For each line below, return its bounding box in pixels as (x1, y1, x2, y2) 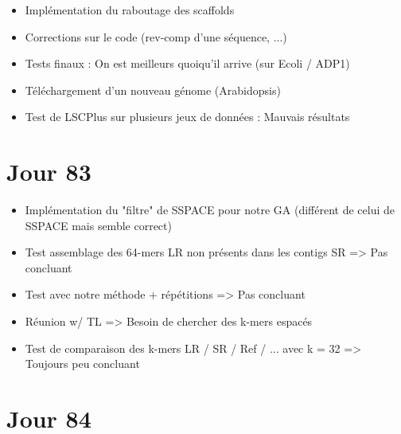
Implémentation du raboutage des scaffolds (25, 2, 235, 18)
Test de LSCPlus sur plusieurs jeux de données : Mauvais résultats (25, 108, 350, 125)
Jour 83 (6, 155, 91, 188)
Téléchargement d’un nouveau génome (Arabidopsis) (25, 81, 281, 98)
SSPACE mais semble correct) (25, 217, 172, 233)
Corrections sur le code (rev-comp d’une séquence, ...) (25, 28, 287, 45)
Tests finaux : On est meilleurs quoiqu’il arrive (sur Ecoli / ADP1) (25, 55, 350, 72)
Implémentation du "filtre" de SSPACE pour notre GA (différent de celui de (25, 201, 395, 218)
